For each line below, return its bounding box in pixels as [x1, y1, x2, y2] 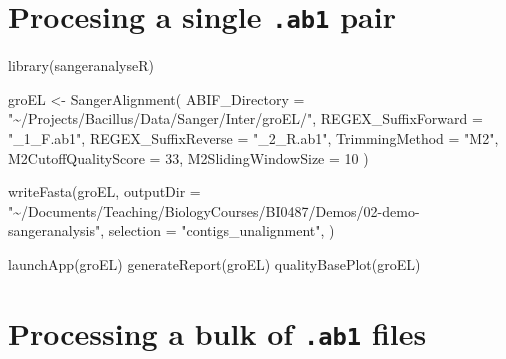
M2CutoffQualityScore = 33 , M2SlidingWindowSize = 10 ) [8, 147, 369, 168]
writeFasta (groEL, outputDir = [8, 181, 201, 202]
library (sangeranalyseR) [8, 55, 154, 76]
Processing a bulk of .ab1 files [8, 312, 427, 353]
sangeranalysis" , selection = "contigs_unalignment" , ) [8, 220, 335, 241]
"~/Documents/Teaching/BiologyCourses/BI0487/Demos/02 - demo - [8, 200, 420, 221]
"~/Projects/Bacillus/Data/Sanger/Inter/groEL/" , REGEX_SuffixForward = [8, 108, 483, 129]
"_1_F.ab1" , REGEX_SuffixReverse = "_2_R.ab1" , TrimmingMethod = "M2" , [8, 128, 499, 149]
